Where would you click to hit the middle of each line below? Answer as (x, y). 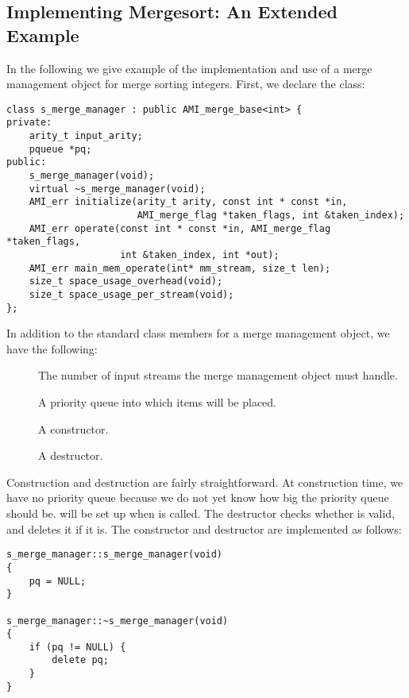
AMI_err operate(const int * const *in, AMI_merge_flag (180, 228)
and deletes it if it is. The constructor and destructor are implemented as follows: (204, 528)
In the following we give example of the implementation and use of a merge (189, 68)
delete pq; (80, 660)
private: (29, 123)
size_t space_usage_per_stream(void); (131, 294)
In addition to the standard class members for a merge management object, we (198, 333)
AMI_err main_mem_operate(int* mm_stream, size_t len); (180, 268)
